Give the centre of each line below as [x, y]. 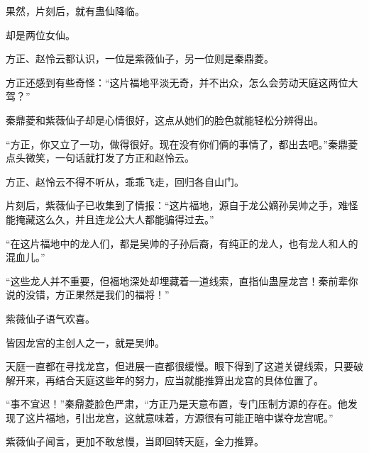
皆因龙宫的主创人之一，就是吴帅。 [85, 342]
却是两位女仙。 [40, 34]
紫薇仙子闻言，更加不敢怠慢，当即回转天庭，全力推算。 [135, 441]
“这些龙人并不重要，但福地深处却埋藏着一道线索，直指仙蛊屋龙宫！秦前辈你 [182, 280]
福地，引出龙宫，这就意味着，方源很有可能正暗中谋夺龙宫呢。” [189, 417]
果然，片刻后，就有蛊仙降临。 [75, 11]
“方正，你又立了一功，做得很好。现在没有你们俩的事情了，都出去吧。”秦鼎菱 [182, 144]
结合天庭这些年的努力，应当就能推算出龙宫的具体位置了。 [189, 380]
